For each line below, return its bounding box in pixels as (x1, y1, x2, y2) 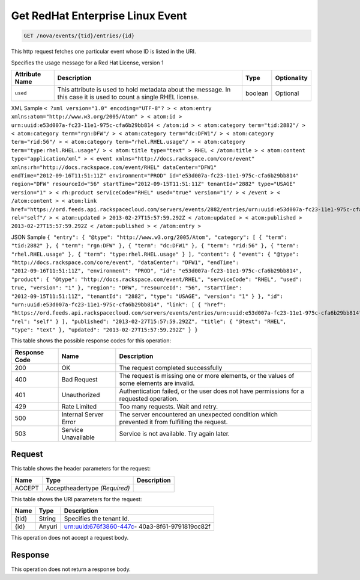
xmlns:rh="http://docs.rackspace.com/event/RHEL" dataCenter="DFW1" (11, 164, 217, 171)
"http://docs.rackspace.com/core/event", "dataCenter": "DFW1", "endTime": (11, 259, 239, 266)
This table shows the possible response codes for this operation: (11, 337, 172, 344)
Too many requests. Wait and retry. (119, 402, 218, 410)
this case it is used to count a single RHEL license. (57, 93, 199, 101)
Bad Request (61, 375, 98, 383)
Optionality (275, 73, 308, 82)
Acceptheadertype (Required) (46, 484, 130, 492)
